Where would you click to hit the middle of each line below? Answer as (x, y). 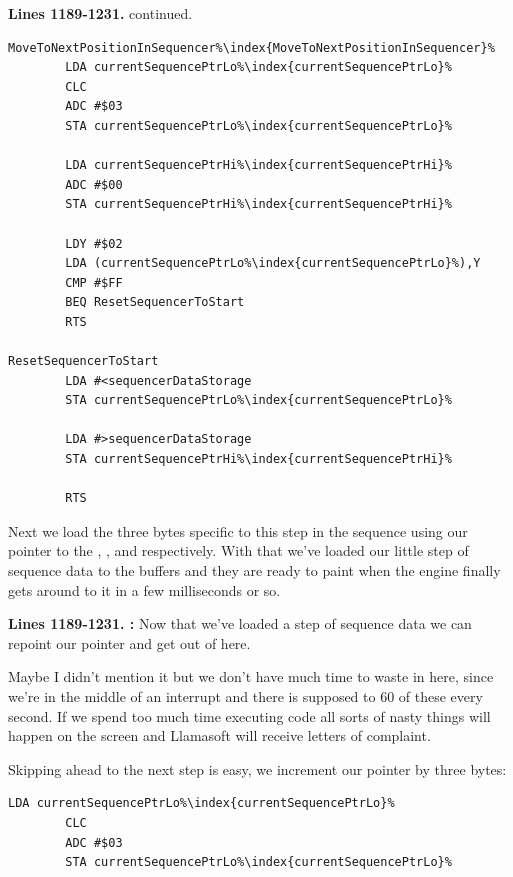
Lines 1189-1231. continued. (100, 13)
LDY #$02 (94, 243)
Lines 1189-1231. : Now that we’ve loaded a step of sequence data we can (240, 623)
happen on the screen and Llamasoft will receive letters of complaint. (219, 735)
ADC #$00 (94, 184)
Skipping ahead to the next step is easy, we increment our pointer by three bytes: (257, 768)
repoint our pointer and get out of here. (129, 642)
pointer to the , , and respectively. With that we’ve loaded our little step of (238, 550)
